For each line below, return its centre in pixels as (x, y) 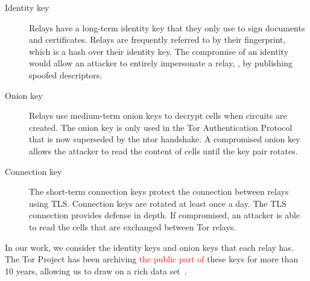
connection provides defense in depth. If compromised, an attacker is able (165, 215)
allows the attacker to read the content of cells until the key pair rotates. (163, 150)
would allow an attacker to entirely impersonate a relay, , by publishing (161, 63)
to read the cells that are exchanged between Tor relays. (133, 226)
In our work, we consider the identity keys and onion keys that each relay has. (149, 247)
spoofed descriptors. (66, 74)
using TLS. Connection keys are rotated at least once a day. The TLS (158, 203)
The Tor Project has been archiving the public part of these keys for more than (152, 259)
